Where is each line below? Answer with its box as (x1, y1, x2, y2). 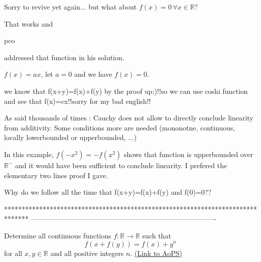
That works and (4, 18, 53, 29)
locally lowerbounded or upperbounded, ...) (4, 132, 137, 143)
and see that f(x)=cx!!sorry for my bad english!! (4, 95, 151, 106)
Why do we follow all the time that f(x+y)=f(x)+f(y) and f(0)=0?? (4, 187, 212, 197)
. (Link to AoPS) (130, 247, 182, 258)
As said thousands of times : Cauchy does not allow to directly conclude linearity (4, 112, 253, 123)
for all (4, 247, 23, 258)
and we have (74, 69, 112, 79)
